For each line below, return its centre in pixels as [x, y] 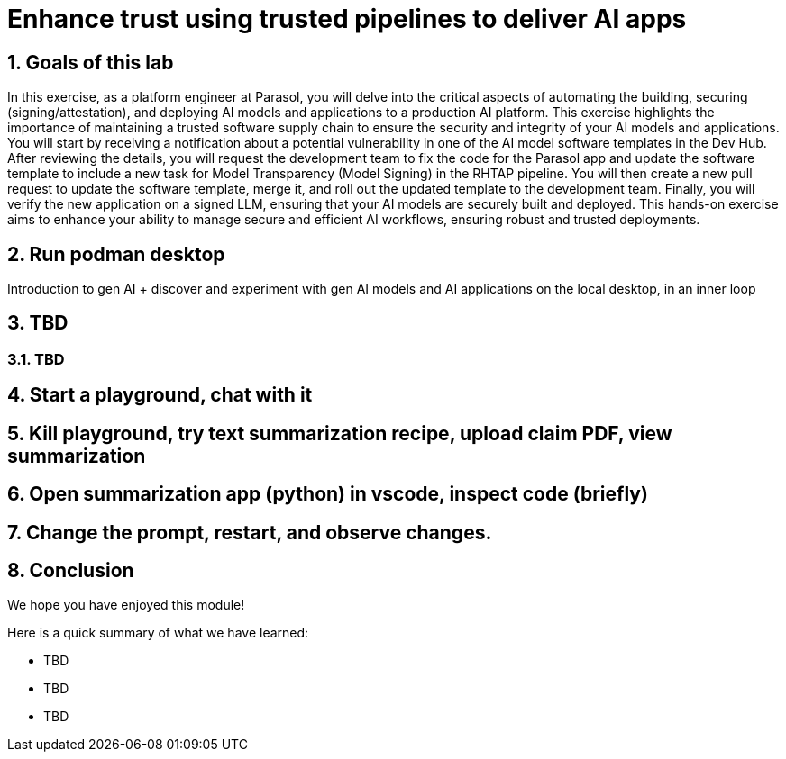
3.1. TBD [36, 359]
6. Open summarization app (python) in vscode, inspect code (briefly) [328, 494]
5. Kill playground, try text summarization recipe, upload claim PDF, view [340, 433]
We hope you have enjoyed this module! [126, 605]
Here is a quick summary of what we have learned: [158, 633]
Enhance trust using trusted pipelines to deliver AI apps [347, 19]
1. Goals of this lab [91, 62]
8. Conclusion [71, 570]
